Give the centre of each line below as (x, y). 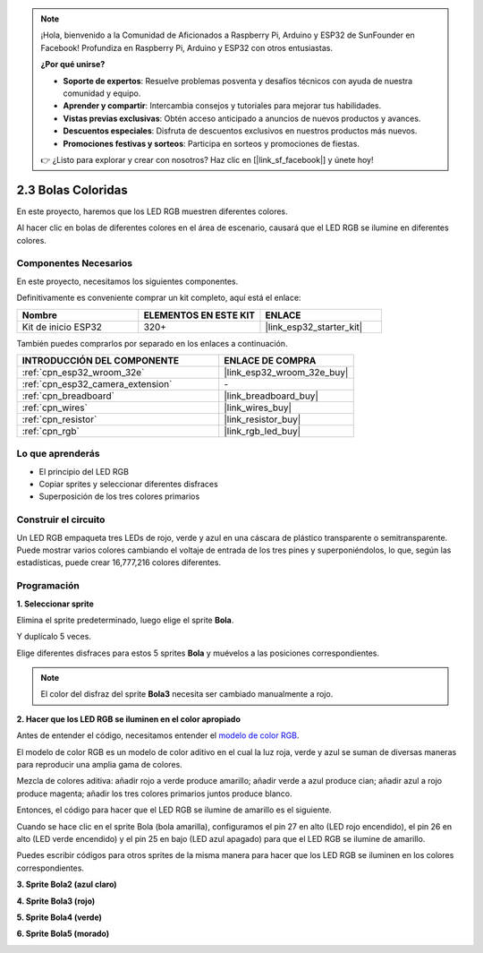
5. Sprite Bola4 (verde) (59, 917)
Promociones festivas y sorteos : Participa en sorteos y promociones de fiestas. (211, 143)
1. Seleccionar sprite (55, 604)
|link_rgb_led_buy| (263, 431)
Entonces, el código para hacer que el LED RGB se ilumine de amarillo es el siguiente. (174, 810)
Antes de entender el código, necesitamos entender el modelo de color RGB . (158, 735)
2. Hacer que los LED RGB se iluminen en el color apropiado (128, 719)
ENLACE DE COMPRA (270, 360)
